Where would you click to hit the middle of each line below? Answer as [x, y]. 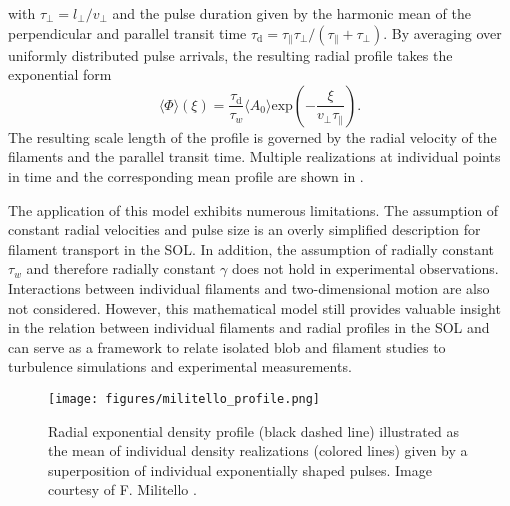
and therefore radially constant [121, 268]
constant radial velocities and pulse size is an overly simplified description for [244, 229]
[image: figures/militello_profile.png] [184, 398]
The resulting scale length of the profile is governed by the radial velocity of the [252, 136]
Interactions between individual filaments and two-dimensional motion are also [249, 287]
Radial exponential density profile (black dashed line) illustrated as [253, 430]
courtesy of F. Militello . [122, 489]
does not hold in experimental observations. [365, 268]
